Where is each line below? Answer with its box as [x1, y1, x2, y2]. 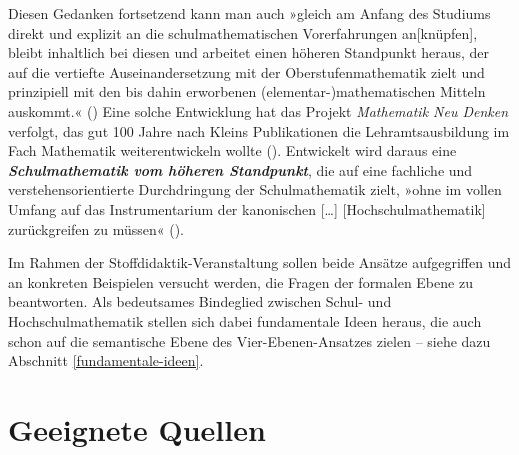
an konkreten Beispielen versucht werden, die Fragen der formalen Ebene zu [8, 271, 473, 292]
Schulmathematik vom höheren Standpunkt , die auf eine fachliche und [8, 159, 473, 180]
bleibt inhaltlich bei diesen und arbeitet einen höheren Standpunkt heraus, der [8, 42, 490, 63]
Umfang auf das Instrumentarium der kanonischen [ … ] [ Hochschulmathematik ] [8, 198, 486, 219]
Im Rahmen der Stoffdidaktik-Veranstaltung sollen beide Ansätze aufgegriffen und [8, 252, 512, 273]
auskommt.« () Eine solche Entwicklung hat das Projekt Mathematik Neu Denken [8, 100, 509, 121]
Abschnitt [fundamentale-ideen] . [8, 350, 204, 371]
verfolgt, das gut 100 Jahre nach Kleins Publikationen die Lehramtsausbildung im [8, 120, 510, 141]
